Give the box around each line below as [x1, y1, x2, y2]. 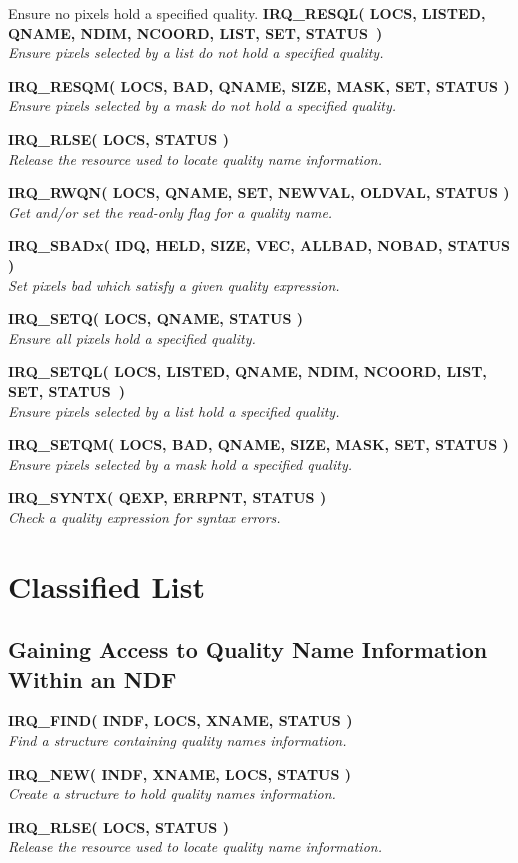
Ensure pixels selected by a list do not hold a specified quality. [8, 42, 384, 63]
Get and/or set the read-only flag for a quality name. [8, 201, 333, 222]
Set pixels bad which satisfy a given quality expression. [8, 274, 340, 295]
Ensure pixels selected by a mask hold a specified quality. [8, 453, 352, 474]
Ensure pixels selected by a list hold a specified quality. [8, 400, 340, 421]
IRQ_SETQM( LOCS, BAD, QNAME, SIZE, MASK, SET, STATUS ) [8, 434, 509, 455]
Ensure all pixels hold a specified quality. [8, 327, 256, 348]
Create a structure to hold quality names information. [8, 783, 336, 804]
